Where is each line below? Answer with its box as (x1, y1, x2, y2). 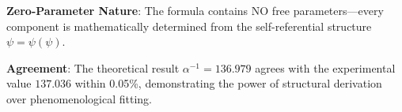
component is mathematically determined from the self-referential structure (6, 17, 372, 34)
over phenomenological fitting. (6, 90, 153, 106)
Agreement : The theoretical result (6, 59, 180, 76)
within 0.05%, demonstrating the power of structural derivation (74, 75, 382, 91)
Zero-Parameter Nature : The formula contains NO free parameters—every (6, 2, 384, 18)
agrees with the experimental (255, 59, 396, 76)
